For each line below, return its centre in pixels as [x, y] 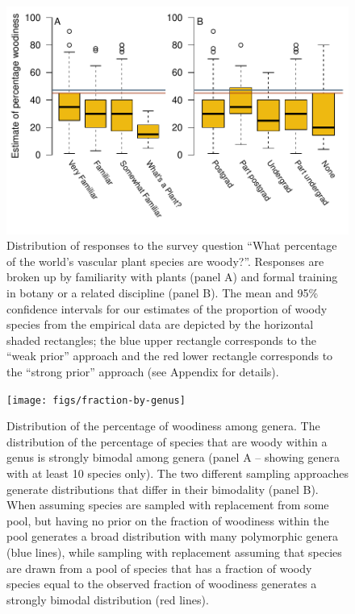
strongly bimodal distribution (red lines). [108, 599]
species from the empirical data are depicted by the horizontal [160, 324]
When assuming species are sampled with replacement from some [168, 505]
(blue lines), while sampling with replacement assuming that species [174, 552]
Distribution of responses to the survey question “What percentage [172, 245]
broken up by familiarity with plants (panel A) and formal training [172, 277]
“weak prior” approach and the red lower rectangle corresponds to [170, 356]
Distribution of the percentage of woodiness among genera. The [163, 426]
